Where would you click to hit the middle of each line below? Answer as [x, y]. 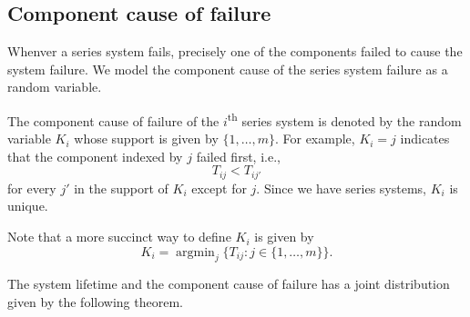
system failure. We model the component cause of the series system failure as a [228, 69]
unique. [28, 206]
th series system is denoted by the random [344, 119]
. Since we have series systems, [341, 188]
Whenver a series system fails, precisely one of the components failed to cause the [235, 51]
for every [32, 188]
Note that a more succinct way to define [119, 237]
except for [219, 188]
